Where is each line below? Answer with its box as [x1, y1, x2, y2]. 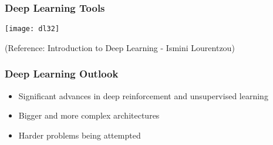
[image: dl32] [5, 25, 60, 33]
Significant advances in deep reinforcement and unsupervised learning [18, 89, 268, 102]
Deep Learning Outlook [5, 66, 119, 81]
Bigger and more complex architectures [18, 109, 160, 122]
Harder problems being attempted [18, 129, 141, 141]
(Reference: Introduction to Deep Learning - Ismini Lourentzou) [5, 41, 235, 53]
